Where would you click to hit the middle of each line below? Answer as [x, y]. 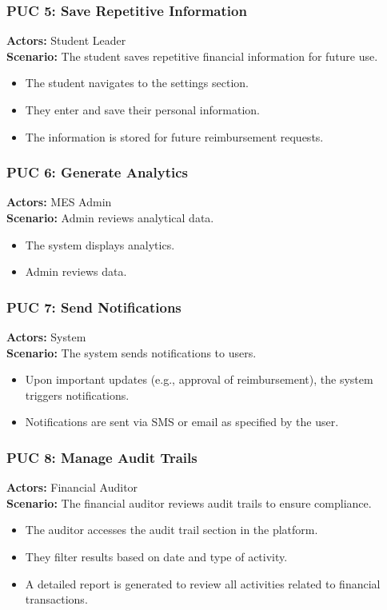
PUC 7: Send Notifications [94, 307]
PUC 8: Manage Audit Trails [102, 457]
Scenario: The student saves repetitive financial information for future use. [192, 56]
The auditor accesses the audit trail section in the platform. [172, 530]
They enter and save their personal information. [142, 110]
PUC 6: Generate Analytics [97, 172]
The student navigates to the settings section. [137, 83]
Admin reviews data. [76, 271]
